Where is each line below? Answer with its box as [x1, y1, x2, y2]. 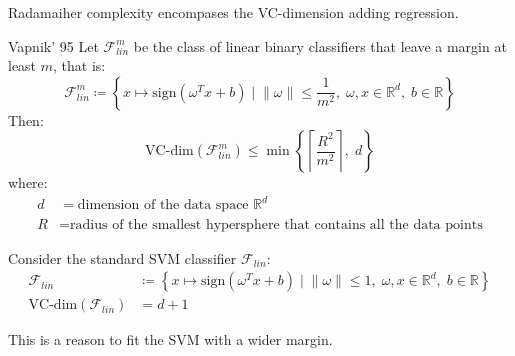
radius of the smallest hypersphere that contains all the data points [70, 217, 483, 232]
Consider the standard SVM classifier [8, 247, 237, 268]
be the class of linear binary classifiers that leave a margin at [133, 35, 507, 56]
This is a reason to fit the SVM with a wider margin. [8, 329, 333, 350]
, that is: [53, 55, 106, 76]
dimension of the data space [77, 198, 249, 213]
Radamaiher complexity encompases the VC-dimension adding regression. [8, 2, 459, 22]
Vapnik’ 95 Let [8, 35, 99, 56]
